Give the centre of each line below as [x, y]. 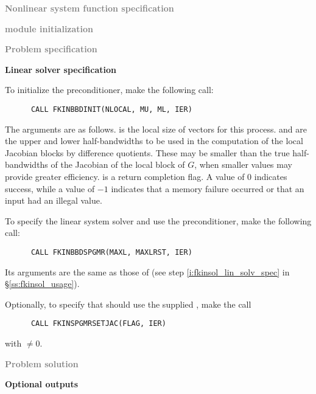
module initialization [49, 28]
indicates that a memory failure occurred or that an [208, 188]
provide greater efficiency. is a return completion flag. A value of [125, 176]
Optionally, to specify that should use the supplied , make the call [128, 304]
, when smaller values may [243, 164]
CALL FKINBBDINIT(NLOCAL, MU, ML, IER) [111, 109]
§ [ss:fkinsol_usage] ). [42, 284]
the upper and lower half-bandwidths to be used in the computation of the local [154, 141]
